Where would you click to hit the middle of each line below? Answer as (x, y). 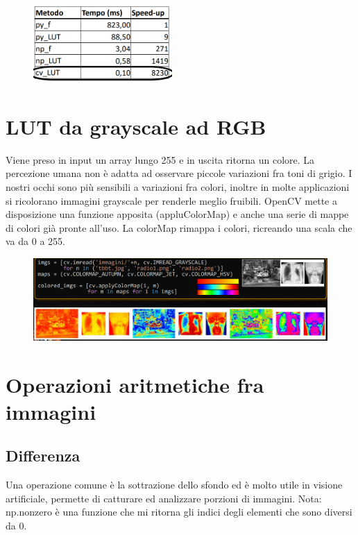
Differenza (43, 456)
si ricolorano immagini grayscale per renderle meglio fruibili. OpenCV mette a (171, 200)
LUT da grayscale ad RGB (136, 126)
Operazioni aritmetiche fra (135, 384)
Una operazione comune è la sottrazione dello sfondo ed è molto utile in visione (174, 485)
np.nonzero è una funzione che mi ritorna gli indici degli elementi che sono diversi (179, 512)
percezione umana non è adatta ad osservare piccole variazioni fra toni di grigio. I (179, 173)
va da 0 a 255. (35, 241)
